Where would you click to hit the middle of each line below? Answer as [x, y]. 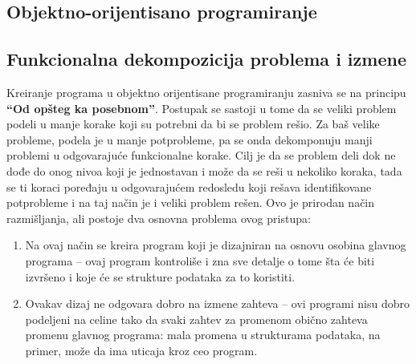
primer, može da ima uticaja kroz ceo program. [141, 350]
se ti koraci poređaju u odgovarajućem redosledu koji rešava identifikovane [189, 186]
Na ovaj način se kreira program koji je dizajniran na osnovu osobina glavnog [216, 245]
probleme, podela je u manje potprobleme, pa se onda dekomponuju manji [190, 139]
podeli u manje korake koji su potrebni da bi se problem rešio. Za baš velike [193, 124]
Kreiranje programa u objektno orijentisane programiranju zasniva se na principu [206, 92]
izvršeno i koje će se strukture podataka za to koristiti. [160, 276]
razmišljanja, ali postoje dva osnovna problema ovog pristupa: [159, 218]
